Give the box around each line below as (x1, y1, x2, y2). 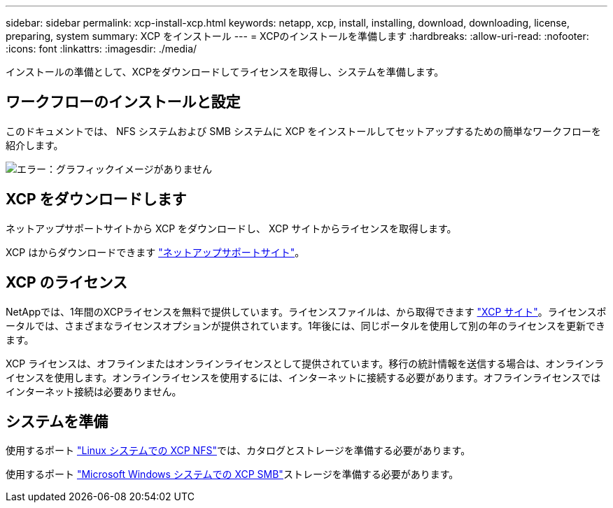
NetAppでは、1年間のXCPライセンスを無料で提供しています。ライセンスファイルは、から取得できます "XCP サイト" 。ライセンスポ (6, 305, 607, 318)
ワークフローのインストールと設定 (6, 93, 241, 111)
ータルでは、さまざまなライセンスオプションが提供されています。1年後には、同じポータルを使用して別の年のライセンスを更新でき (6, 319, 605, 332)
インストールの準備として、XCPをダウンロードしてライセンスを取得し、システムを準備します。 (6, 66, 444, 78)
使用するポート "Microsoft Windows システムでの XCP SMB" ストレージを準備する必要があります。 (6, 468, 459, 481)
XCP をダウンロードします (6, 190, 187, 209)
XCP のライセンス (6, 274, 128, 292)
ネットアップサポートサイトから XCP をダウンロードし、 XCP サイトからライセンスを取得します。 (6, 222, 457, 234)
